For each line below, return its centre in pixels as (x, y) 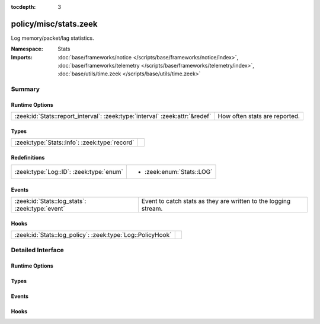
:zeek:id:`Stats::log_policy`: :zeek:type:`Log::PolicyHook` (93, 235)
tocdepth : (23, 7)
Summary (25, 89)
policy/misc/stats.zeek (54, 24)
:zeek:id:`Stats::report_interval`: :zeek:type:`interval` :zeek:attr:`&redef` (113, 116)
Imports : (22, 57)
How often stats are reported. (259, 116)
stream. (152, 209)
